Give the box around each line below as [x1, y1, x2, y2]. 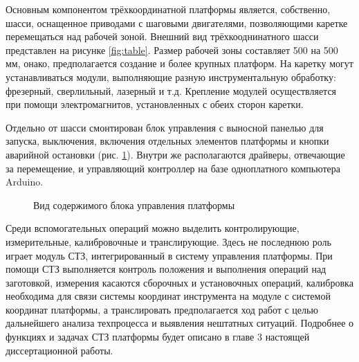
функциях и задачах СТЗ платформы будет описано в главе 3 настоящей [6, 329, 310, 344]
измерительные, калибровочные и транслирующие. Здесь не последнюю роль [6, 234, 331, 248]
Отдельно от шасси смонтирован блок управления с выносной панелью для [6, 120, 324, 134]
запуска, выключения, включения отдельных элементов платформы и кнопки [6, 134, 329, 148]
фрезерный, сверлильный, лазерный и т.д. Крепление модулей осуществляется [6, 83, 337, 98]
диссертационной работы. [6, 343, 113, 357]
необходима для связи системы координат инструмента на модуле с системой [6, 289, 331, 303]
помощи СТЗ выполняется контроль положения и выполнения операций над [6, 262, 326, 276]
